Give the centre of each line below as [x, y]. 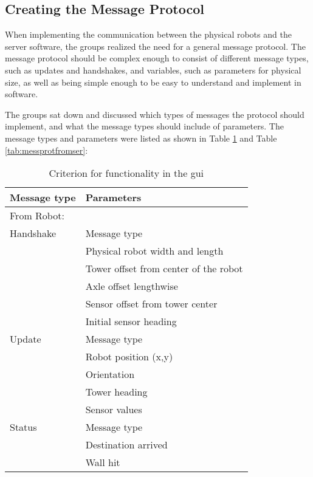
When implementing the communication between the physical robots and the [148, 34]
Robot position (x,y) [129, 357]
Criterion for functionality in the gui [126, 173]
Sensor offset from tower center [151, 304]
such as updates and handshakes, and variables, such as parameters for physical [153, 70]
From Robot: [37, 216]
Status [23, 427]
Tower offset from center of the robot [164, 269]
